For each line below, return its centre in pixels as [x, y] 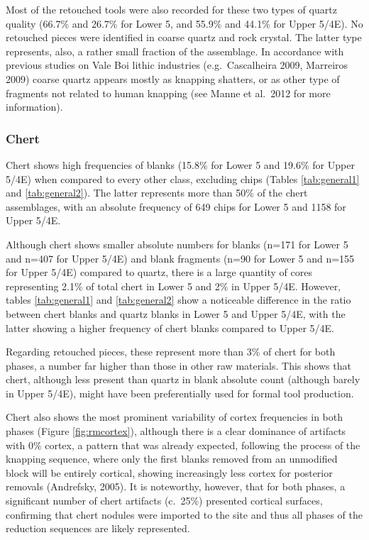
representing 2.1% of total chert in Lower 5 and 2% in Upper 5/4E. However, [174, 286]
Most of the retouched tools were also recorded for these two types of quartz [171, 9]
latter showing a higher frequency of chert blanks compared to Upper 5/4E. [170, 327]
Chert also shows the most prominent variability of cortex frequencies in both [175, 417]
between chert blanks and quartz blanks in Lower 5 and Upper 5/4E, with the [176, 313]
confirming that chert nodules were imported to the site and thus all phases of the [184, 514]
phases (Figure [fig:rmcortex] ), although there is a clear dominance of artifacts [176, 431]
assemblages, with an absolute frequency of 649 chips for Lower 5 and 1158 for [176, 206]
